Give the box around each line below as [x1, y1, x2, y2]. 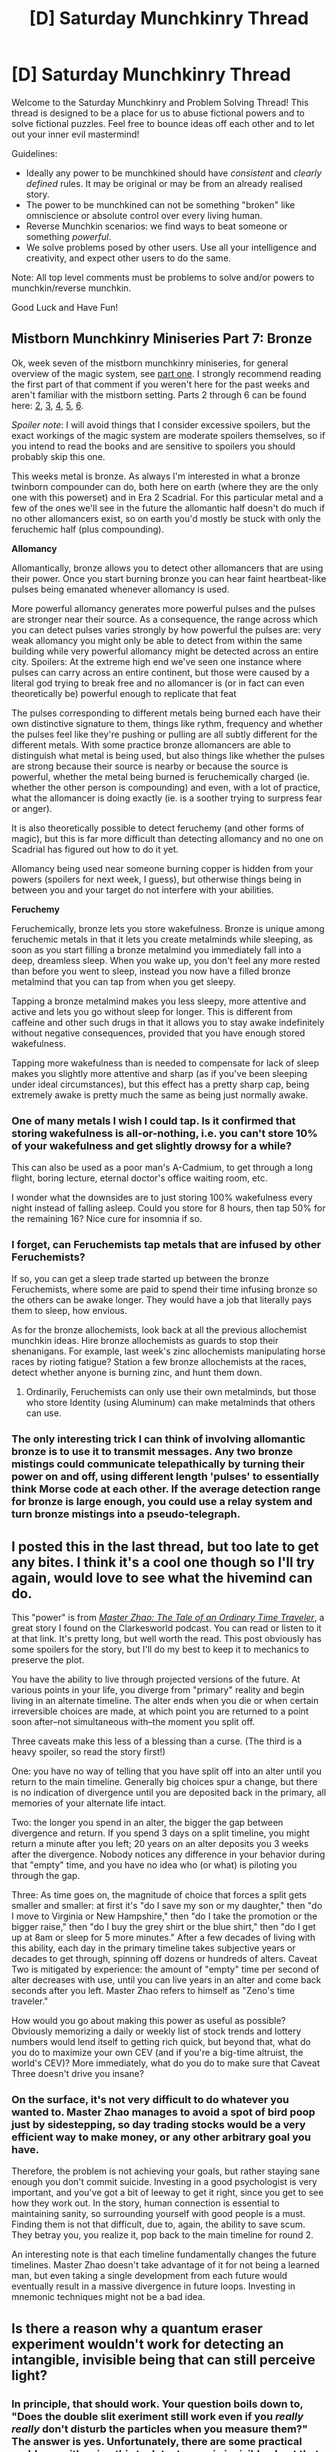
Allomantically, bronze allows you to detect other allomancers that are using [11, 562, 324, 574]
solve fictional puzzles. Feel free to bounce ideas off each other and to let [11, 117, 315, 129]
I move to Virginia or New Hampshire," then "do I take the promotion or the [11, 1910, 318, 1922]
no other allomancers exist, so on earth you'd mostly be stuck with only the [11, 512, 321, 524]
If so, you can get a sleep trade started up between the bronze [11, 1273, 269, 1285]
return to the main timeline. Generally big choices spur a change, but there [11, 1776, 318, 1788]
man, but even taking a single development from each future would [11, 2270, 288, 2282]
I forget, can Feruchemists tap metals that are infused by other [11, 1237, 322, 1251]
